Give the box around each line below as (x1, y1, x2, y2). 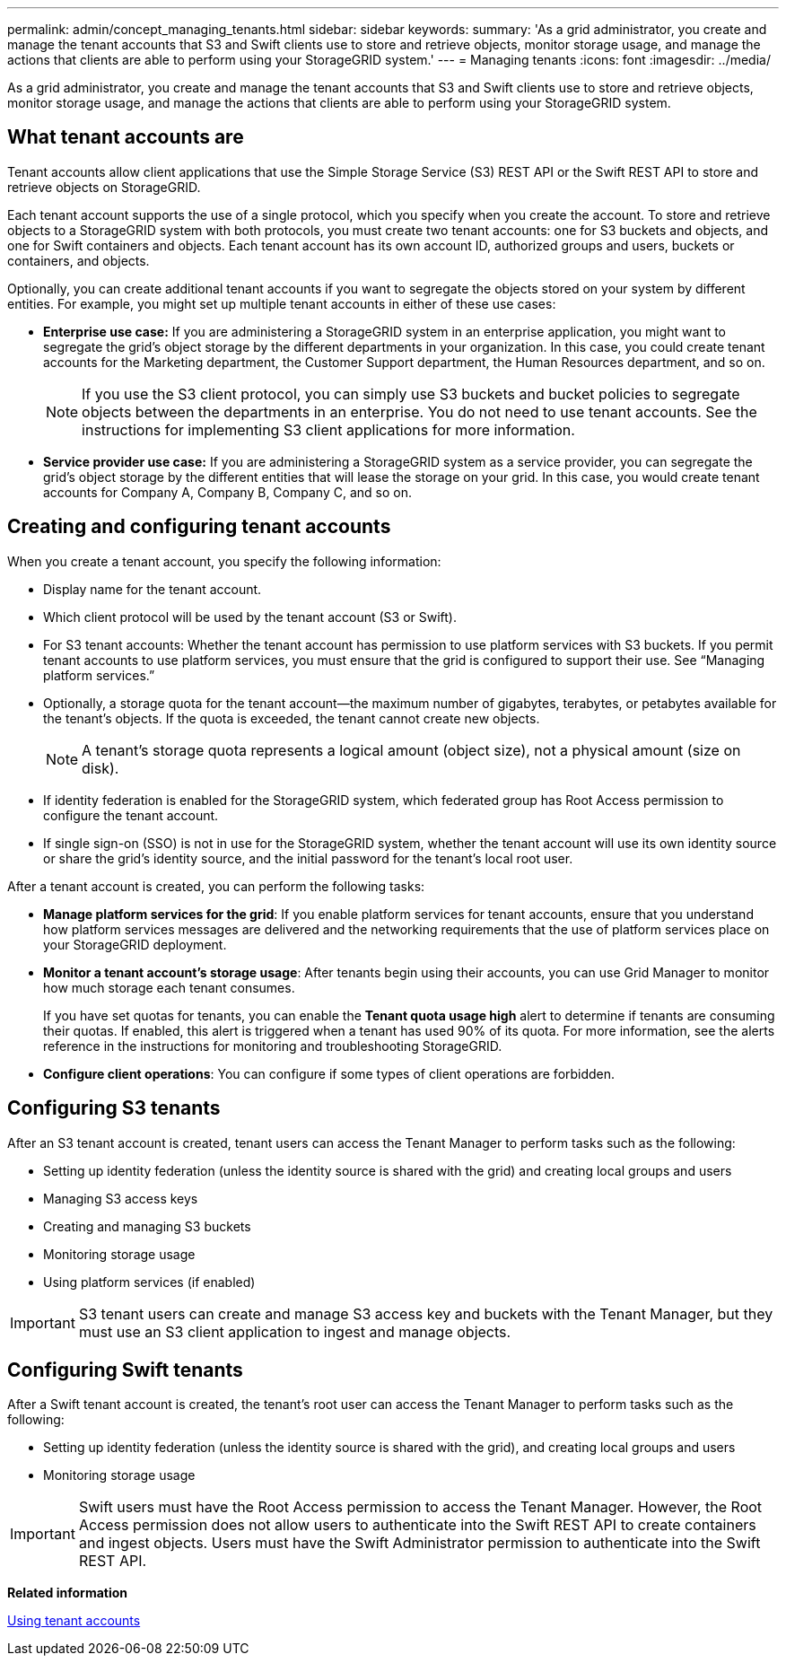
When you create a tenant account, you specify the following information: (7, 553, 441, 569)
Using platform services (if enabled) (43, 1274, 256, 1290)
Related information (7, 1585, 128, 1601)
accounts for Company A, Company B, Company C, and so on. (43, 484, 412, 500)
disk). (82, 758, 119, 777)
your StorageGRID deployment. (43, 936, 227, 952)
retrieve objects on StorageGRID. (7, 179, 201, 195)
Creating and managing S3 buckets (43, 1218, 251, 1234)
